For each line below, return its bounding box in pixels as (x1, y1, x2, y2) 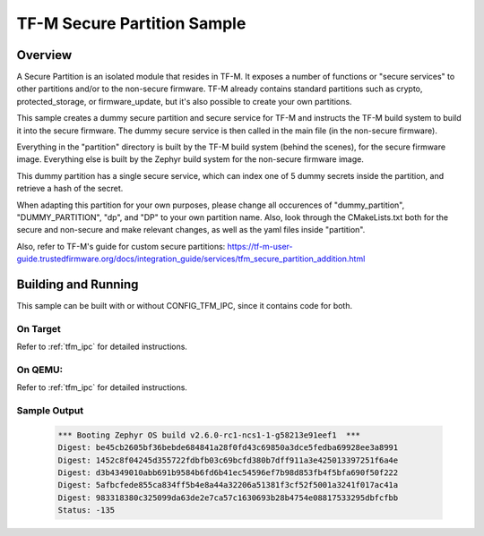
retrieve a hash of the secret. (16, 183, 124, 194)
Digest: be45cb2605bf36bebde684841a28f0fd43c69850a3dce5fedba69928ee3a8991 (57, 443, 399, 453)
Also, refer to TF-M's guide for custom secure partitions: (16, 241, 226, 251)
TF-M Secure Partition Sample (16, 13, 246, 33)
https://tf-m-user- (227, 241, 293, 251)
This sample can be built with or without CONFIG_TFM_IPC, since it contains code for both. (16, 301, 353, 311)
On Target (16, 322, 62, 335)
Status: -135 (57, 506, 116, 515)
